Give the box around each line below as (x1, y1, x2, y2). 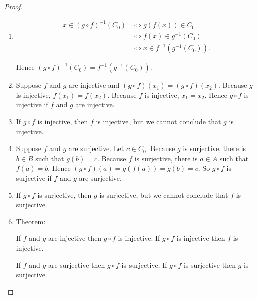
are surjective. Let (68, 143, 124, 154)
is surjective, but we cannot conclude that (99, 189, 228, 200)
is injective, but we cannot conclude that (96, 116, 221, 127)
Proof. (4, 1, 23, 11)
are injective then (48, 233, 102, 243)
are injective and (68, 80, 120, 90)
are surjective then (48, 259, 105, 270)
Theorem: (16, 216, 46, 226)
